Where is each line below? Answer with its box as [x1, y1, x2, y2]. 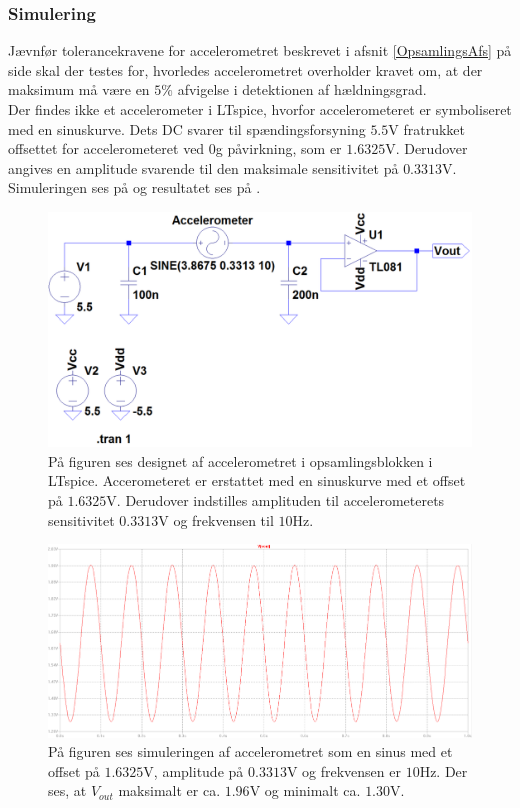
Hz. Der [419, 760, 468, 781]
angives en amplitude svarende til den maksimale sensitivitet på [8, 157, 399, 178]
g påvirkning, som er [215, 138, 342, 159]
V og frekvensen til [158, 509, 274, 530]
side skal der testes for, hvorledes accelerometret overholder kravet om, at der [8, 59, 483, 80]
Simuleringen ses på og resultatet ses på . [8, 177, 261, 198]
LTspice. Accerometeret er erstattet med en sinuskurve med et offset [48, 470, 466, 491]
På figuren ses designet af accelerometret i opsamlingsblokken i [48, 450, 433, 471]
